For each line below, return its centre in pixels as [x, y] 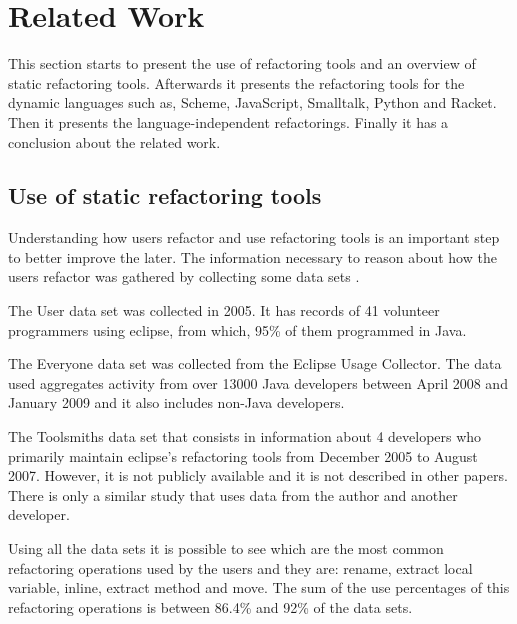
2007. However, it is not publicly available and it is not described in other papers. [258, 475]
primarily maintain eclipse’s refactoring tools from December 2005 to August [243, 455]
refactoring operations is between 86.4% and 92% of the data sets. [210, 606]
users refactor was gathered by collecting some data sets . [184, 276]
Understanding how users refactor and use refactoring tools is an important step [254, 237]
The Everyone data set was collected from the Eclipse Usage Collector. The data [255, 363]
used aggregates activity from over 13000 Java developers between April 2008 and [258, 382]
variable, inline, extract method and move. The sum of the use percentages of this [259, 587]
